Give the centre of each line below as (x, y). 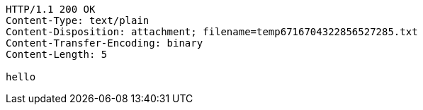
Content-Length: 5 (57, 54)
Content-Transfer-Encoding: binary (105, 43)
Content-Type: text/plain (78, 20)
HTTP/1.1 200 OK (51, 9)
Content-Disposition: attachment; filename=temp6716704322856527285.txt (212, 32)
